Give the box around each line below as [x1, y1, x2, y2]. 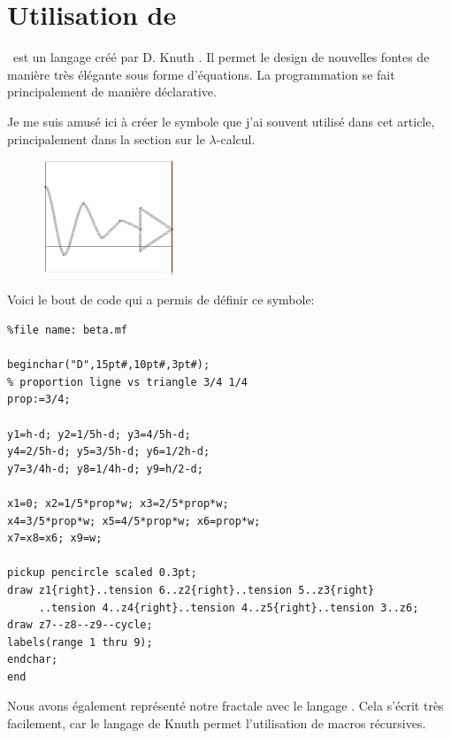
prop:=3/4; [7, 393, 71, 406]
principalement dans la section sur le [7, 129, 205, 148]
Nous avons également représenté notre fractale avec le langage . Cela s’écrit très [7, 696, 444, 715]
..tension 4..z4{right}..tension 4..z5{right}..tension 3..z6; [38, 601, 419, 614]
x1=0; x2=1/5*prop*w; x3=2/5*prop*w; [7, 496, 229, 510]
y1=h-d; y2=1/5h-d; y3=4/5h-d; [7, 427, 191, 441]
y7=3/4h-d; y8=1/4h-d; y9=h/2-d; [7, 462, 203, 475]
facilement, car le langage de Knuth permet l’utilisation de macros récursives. [7, 714, 426, 733]
